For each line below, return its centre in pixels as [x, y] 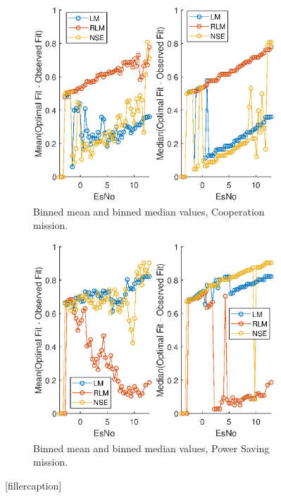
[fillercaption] [33, 485]
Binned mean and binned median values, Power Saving [151, 448]
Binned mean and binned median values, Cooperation [149, 211]
